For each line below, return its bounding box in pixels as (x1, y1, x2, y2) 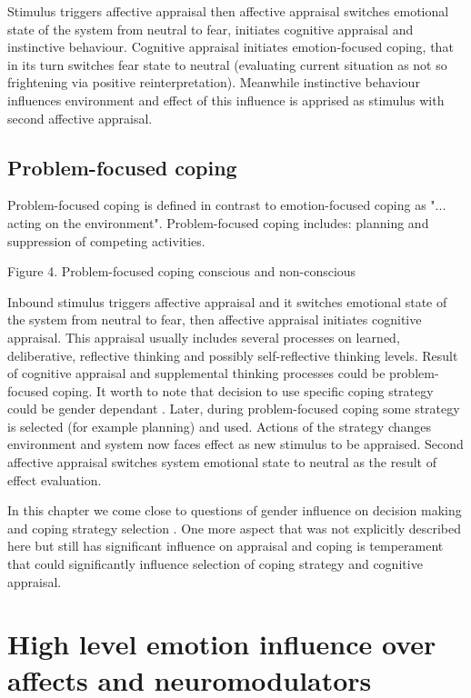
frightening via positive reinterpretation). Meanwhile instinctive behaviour (7, 73, 420, 92)
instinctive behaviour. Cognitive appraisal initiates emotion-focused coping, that (7, 37, 454, 56)
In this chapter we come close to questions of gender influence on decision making (7, 501, 462, 520)
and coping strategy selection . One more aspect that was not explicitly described (7, 518, 462, 537)
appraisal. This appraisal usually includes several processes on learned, (7, 327, 400, 346)
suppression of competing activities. (7, 231, 205, 250)
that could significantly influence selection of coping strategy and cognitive (7, 554, 423, 573)
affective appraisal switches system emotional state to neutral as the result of (7, 453, 436, 472)
